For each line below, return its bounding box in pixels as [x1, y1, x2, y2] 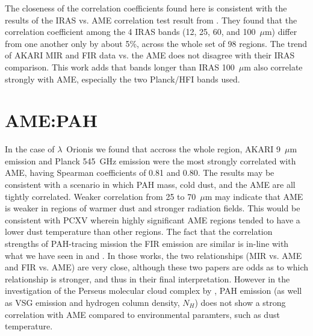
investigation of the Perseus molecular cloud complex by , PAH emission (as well [5, 284, 302, 297]
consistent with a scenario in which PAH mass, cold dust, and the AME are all [5, 178, 296, 191]
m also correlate [244, 60, 303, 73]
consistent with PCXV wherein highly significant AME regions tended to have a [5, 213, 300, 226]
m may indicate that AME [205, 190, 303, 202]
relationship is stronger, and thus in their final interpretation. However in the [5, 272, 290, 285]
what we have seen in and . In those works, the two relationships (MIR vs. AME [5, 249, 302, 261]
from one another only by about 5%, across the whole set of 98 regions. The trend [5, 37, 308, 49]
